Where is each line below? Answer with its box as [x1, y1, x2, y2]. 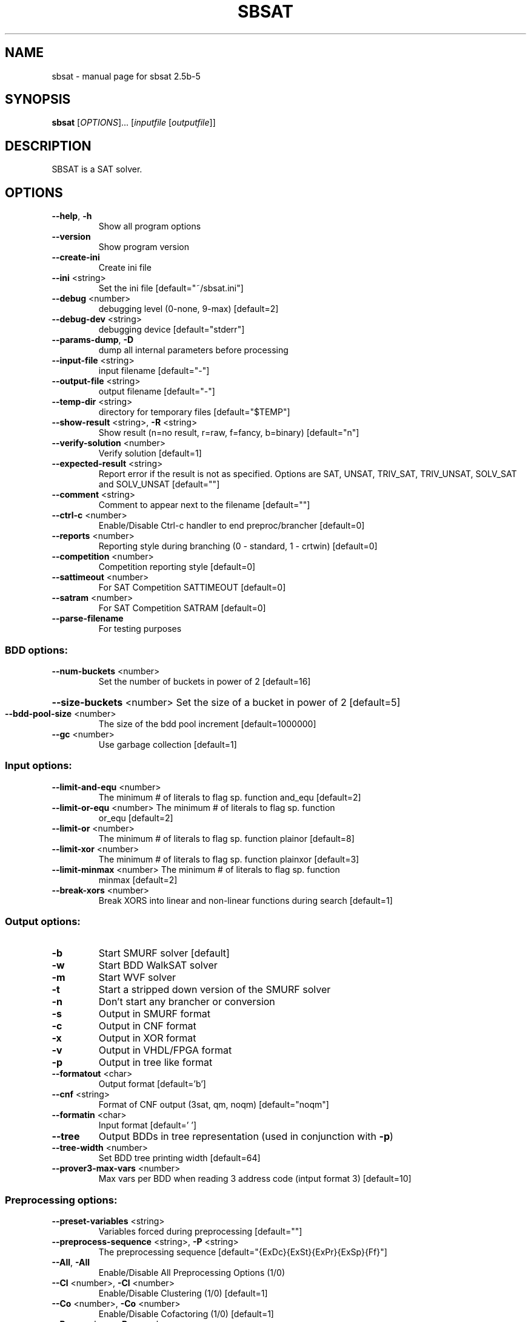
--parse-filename [52, 613, 124, 624]
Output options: [5, 915, 81, 927]
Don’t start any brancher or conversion [98, 995, 275, 1008]
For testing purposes [98, 623, 182, 634]
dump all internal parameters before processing [98, 345, 289, 356]
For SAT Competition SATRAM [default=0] [98, 603, 266, 614]
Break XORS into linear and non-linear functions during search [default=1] [98, 895, 393, 906]
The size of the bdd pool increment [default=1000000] [98, 718, 316, 729]
